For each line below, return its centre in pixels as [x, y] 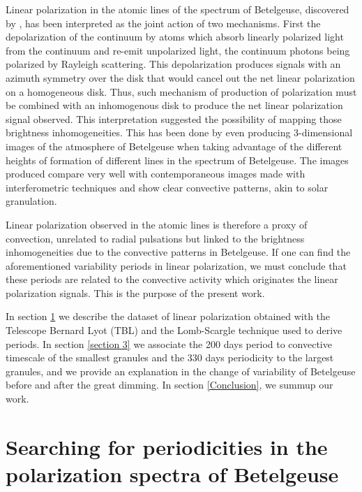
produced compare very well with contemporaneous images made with [156, 174]
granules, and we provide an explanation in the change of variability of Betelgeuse [181, 371]
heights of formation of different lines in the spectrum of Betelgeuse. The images [177, 160]
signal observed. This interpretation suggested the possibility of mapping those [174, 118]
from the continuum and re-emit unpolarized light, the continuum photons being [178, 50]
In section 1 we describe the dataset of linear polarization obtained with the [168, 316]
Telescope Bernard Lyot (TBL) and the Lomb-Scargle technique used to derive [174, 330]
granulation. [31, 201]
